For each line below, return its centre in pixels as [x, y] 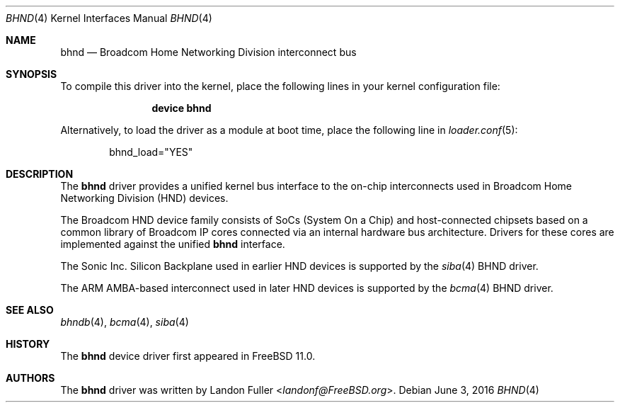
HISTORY [28, 344]
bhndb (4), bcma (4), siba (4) [125, 322]
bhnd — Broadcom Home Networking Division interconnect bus [208, 52]
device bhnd [182, 108]
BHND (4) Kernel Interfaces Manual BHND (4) [109, 18]
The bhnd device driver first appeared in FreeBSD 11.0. [188, 356]
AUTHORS [30, 378]
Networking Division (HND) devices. [144, 198]
